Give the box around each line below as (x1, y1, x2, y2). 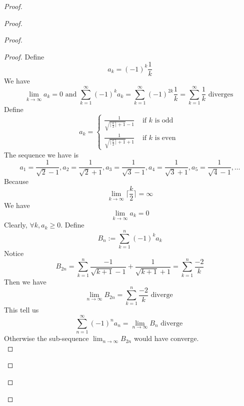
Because (4, 175, 28, 186)
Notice (4, 247, 24, 258)
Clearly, (4, 219, 27, 230)
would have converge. (133, 333, 199, 343)
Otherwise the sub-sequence (4, 333, 89, 343)
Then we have (4, 276, 46, 286)
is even (154, 134, 176, 141)
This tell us (4, 304, 39, 315)
